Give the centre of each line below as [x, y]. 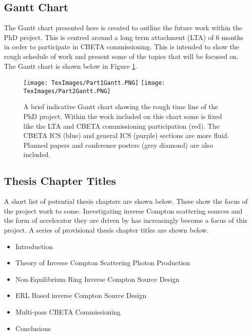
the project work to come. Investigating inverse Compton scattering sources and [123, 210]
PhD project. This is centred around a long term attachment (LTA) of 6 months [124, 37]
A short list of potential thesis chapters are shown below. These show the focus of [126, 201]
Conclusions [33, 328]
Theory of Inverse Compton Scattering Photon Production [103, 263]
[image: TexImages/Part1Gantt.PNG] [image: [95, 83]
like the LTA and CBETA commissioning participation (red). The [122, 126]
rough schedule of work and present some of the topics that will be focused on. [121, 56]
